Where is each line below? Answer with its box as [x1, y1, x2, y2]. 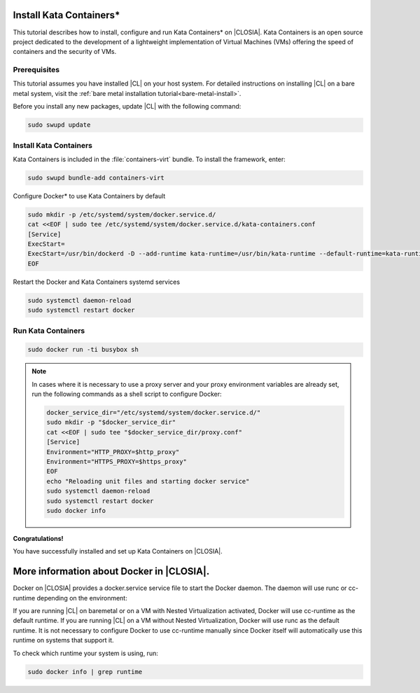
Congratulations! [13, 534, 64, 542]
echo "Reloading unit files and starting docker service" [46, 477, 250, 485]
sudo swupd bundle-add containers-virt [27, 174, 164, 181]
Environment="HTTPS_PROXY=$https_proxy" [46, 458, 187, 466]
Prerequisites [13, 65, 59, 75]
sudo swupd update [27, 121, 91, 129]
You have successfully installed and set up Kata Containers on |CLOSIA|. [13, 547, 223, 556]
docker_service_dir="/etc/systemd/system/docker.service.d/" [46, 409, 261, 417]
